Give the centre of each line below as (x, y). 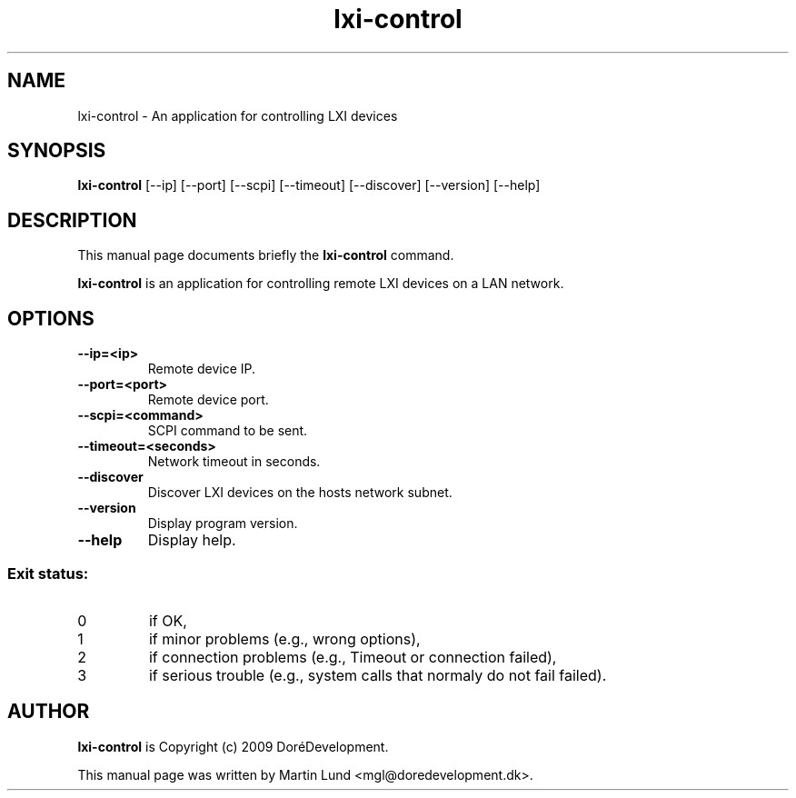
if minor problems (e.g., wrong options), (284, 638)
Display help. (192, 540)
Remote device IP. (202, 369)
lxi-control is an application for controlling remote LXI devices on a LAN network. (321, 284)
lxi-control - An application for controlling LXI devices (238, 115)
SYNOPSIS (57, 151)
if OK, (168, 620)
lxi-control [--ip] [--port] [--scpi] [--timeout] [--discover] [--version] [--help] (309, 185)
